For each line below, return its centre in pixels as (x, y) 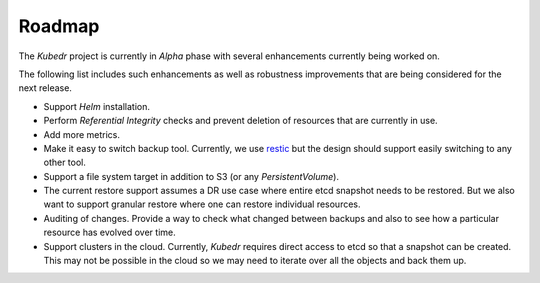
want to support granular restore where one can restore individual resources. (202, 204)
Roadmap (59, 26)
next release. (45, 88)
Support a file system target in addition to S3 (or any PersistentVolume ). (191, 176)
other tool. (65, 162)
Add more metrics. (81, 134)
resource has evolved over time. (109, 232)
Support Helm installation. (96, 106)
